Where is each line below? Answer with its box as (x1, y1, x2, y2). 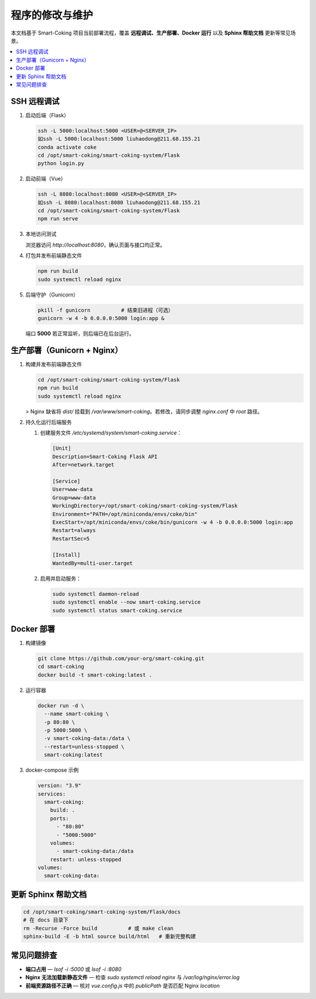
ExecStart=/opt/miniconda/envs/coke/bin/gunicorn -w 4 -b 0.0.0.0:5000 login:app (52, 519, 294, 526)
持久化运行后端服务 (25, 419, 72, 426)
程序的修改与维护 (11, 9, 94, 22)
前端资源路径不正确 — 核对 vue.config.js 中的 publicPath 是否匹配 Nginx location (25, 982, 220, 989)
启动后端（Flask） (25, 111, 70, 118)
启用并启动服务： (40, 575, 81, 582)
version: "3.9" (37, 782, 81, 789)
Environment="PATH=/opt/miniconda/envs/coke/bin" (52, 510, 198, 517)
